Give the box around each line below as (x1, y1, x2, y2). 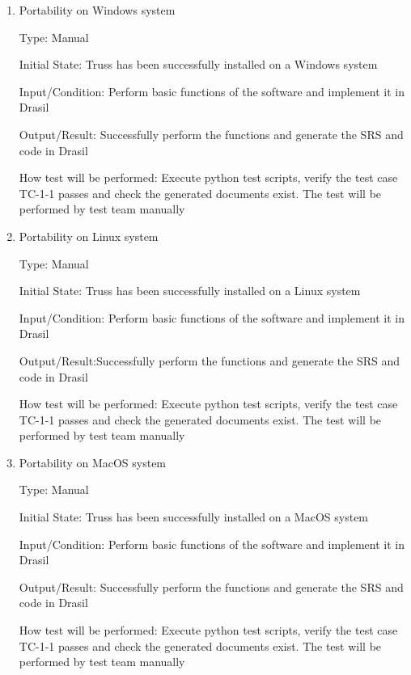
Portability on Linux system (19, 227, 159, 244)
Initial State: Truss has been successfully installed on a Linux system (19, 282, 361, 299)
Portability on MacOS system (19, 454, 167, 470)
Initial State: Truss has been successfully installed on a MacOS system (19, 508, 369, 525)
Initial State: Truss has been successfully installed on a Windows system (19, 56, 378, 73)
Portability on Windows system (19, 2, 176, 18)
